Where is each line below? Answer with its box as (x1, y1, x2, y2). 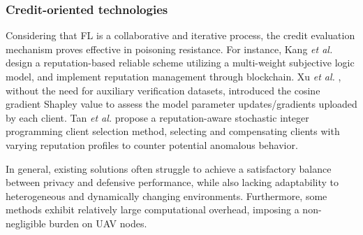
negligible (6, 215, 46, 230)
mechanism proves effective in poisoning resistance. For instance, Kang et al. (6, 41, 333, 56)
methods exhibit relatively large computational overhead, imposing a (6, 202, 299, 217)
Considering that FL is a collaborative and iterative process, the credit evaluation (6, 28, 355, 43)
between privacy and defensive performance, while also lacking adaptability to (6, 175, 339, 190)
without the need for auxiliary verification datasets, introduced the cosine (6, 83, 320, 97)
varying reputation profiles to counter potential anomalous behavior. (6, 137, 298, 152)
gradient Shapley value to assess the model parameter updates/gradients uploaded (6, 97, 357, 111)
